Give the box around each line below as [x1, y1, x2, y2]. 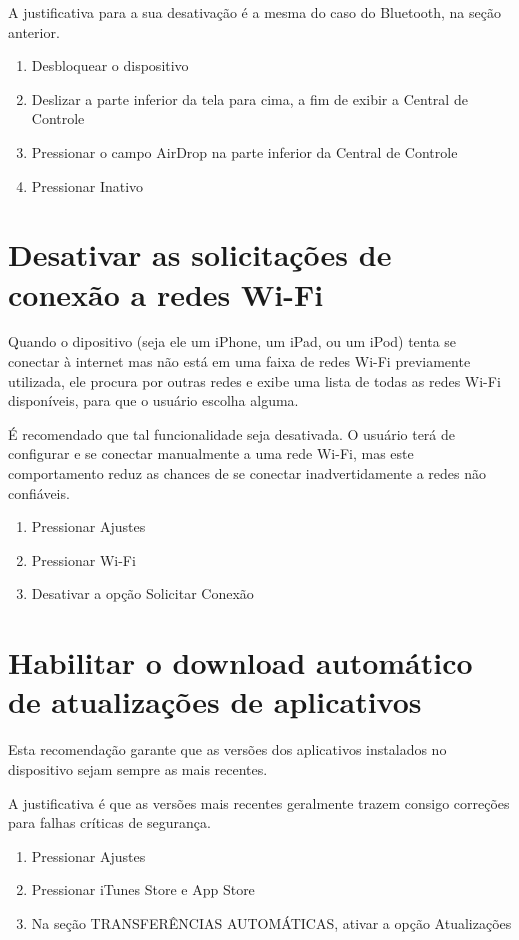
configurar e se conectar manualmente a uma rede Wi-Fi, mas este [8, 443, 414, 464]
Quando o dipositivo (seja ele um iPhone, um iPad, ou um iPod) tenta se [8, 331, 457, 352]
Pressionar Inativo [31, 175, 144, 196]
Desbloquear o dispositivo [31, 55, 189, 76]
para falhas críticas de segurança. [8, 812, 211, 833]
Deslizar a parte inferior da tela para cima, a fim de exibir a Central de [31, 88, 468, 109]
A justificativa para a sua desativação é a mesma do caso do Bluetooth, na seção [8, 2, 501, 22]
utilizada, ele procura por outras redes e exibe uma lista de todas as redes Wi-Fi [8, 370, 501, 391]
